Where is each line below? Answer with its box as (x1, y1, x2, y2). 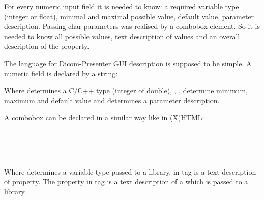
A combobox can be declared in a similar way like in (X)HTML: (4, 112, 204, 123)
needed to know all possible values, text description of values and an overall (4, 31, 240, 41)
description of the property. (4, 41, 90, 51)
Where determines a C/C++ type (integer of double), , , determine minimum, (4, 85, 248, 96)
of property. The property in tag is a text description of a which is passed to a (4, 176, 248, 187)
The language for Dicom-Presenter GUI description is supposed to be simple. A (4, 58, 252, 68)
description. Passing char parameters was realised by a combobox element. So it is (4, 21, 260, 32)
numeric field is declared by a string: (4, 68, 118, 78)
